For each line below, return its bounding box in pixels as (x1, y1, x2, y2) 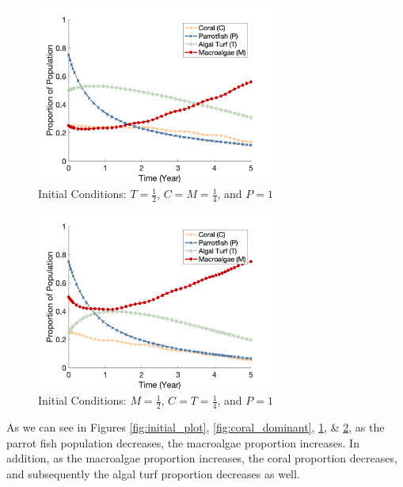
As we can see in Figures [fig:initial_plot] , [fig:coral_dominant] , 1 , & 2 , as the (6, 419, 385, 436)
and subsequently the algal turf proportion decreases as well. (6, 465, 300, 481)
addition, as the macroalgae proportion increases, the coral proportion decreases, (6, 450, 397, 466)
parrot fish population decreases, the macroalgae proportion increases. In (6, 434, 359, 451)
